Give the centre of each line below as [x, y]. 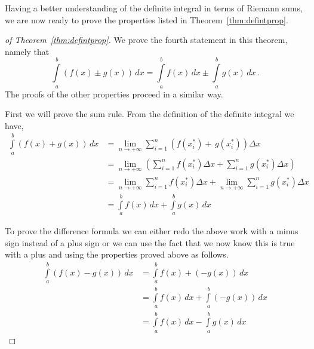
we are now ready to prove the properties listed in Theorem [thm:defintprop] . [147, 19]
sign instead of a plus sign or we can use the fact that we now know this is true [150, 242]
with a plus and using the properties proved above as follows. [117, 254]
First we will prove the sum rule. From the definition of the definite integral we [150, 114]
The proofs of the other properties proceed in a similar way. [114, 94]
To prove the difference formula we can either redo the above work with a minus [152, 231]
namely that [27, 51]
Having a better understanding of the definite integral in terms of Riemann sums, [154, 8]
